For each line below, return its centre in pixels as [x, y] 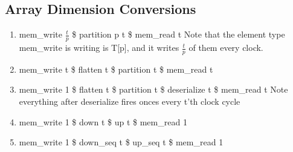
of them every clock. [226, 48]
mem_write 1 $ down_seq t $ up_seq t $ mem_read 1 [121, 142]
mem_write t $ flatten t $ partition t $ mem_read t [116, 69]
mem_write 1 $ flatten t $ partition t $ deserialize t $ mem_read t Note [153, 89]
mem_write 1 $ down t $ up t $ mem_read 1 [103, 121]
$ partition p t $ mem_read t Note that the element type [179, 34]
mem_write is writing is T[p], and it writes [99, 48]
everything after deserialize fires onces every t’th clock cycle [130, 101]
